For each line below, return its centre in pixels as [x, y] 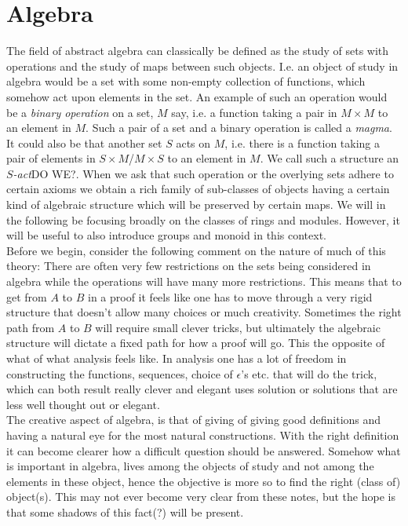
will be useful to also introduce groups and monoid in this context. [166, 235]
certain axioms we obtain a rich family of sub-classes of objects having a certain [198, 189]
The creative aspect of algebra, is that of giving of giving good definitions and [194, 420]
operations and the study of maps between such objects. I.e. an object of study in [202, 66]
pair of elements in [51, 158]
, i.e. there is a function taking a [302, 142]
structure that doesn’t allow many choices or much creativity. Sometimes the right [204, 312]
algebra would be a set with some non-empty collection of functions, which [186, 81]
